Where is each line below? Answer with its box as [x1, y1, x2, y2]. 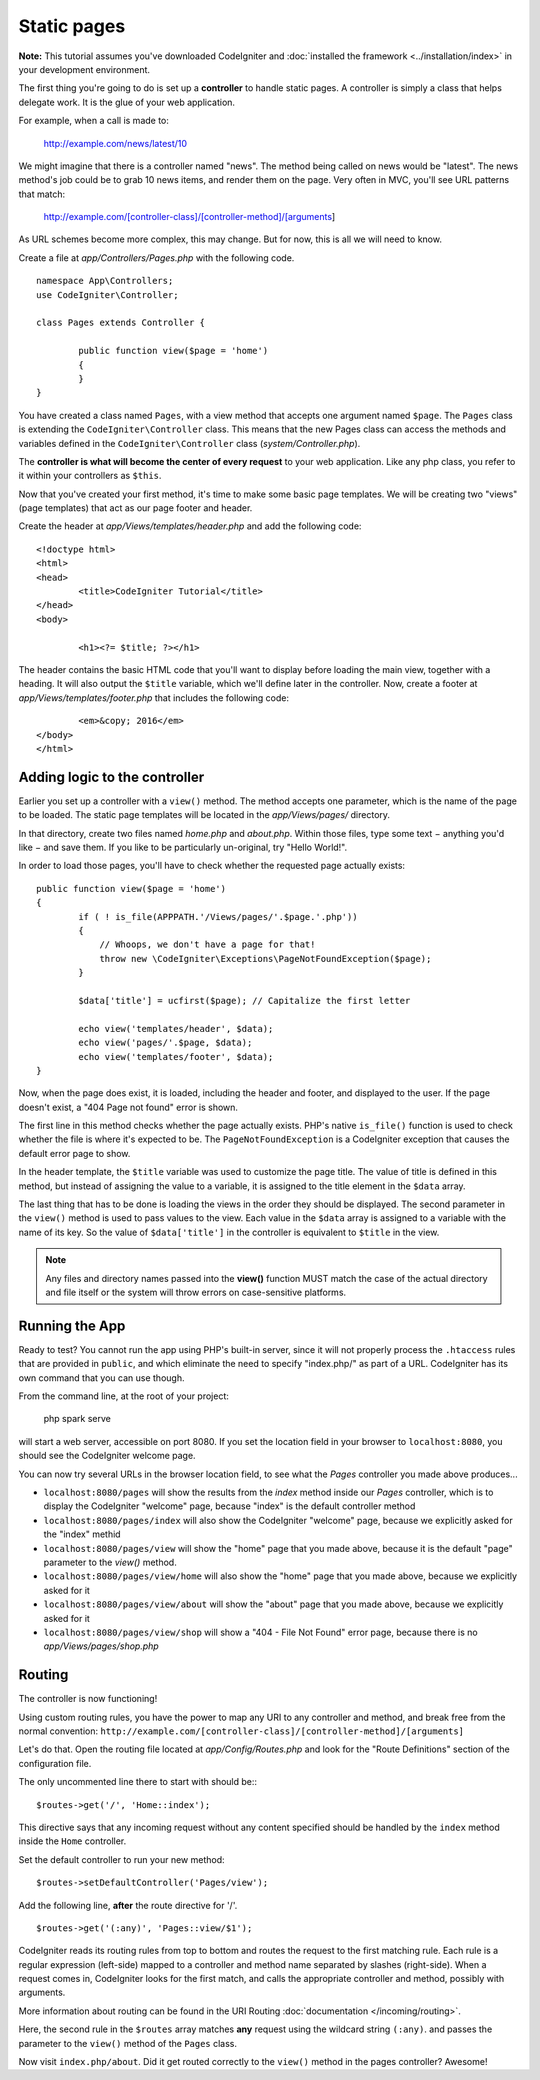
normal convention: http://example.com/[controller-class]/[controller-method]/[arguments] [18, 1725, 465, 1737]
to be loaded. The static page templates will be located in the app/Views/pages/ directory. [18, 809, 390, 821]
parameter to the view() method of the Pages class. [18, 2037, 238, 2049]
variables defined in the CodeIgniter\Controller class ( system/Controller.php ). [18, 437, 361, 449]
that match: [18, 188, 66, 200]
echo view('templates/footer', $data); [78, 1051, 274, 1062]
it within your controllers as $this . [18, 470, 162, 482]
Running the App [18, 1317, 126, 1334]
